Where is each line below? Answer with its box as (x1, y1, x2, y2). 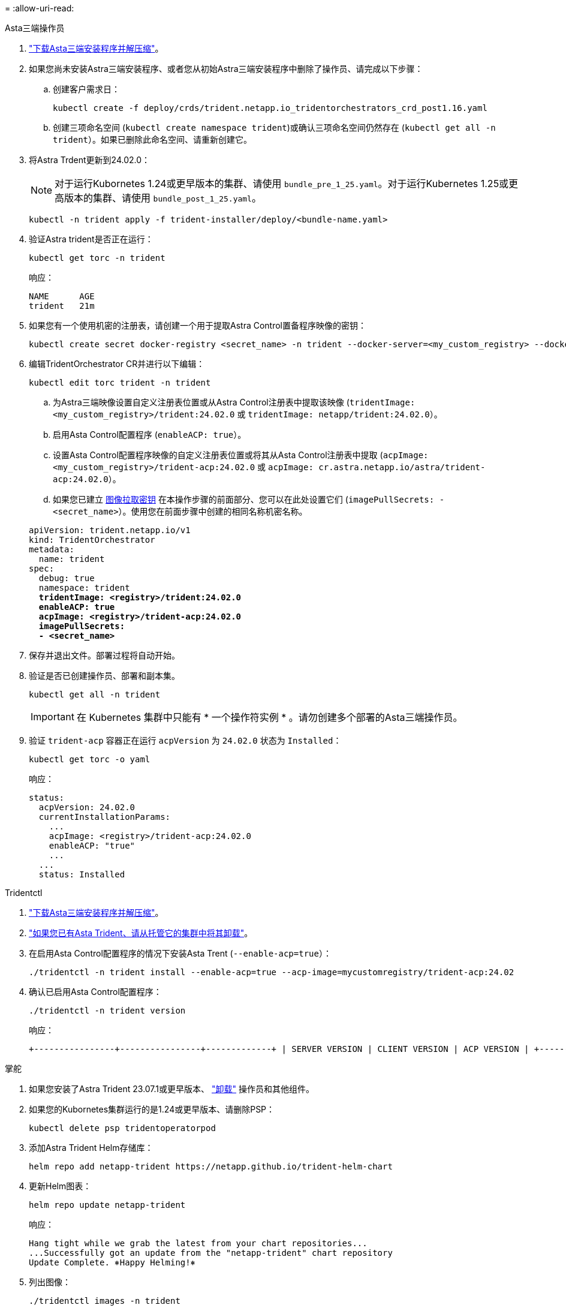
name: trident (38, 554, 105, 564)
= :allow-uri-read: (5, 3, 74, 13)
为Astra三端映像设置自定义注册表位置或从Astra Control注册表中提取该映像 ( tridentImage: (53, 397, 416, 407)
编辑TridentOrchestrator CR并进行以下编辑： (29, 359, 205, 369)
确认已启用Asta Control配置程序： (29, 987, 162, 997)
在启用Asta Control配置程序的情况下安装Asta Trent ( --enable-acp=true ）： (29, 948, 332, 958)
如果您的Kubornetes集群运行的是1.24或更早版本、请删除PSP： (29, 1104, 275, 1114)
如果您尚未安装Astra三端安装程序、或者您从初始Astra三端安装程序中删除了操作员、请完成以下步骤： (29, 64, 423, 74)
